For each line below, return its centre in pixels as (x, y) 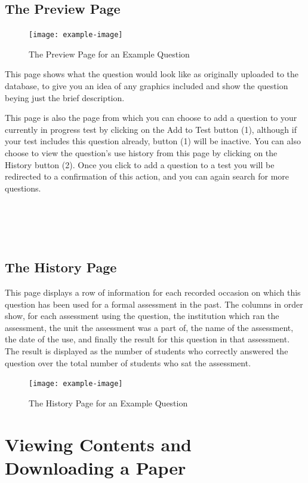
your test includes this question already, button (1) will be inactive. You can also (153, 141)
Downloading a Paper (96, 467)
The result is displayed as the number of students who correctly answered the (147, 350)
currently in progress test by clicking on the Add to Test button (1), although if (151, 129)
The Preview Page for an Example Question (109, 54)
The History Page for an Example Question (108, 402)
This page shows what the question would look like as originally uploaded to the (152, 74)
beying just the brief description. (65, 97)
